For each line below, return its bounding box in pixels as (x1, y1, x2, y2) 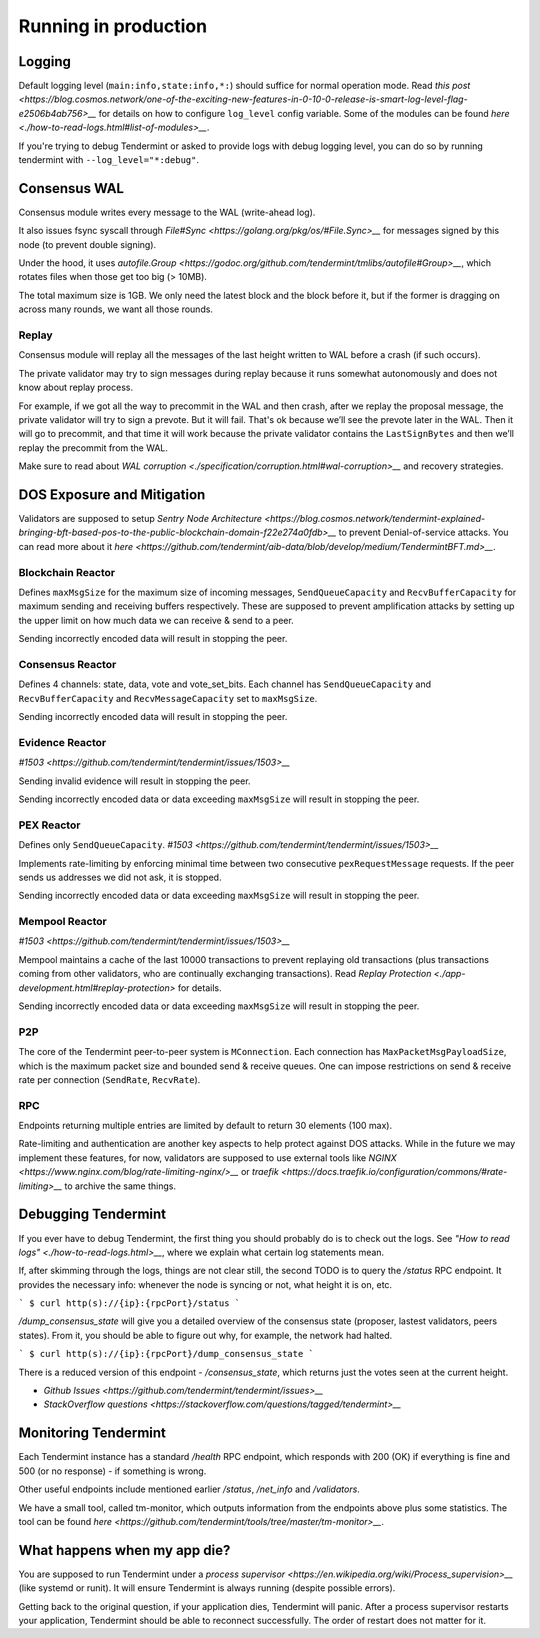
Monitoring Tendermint (18, 1425, 167, 1442)
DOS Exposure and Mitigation (18, 486, 206, 503)
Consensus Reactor (18, 657, 117, 671)
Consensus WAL (18, 180, 125, 197)
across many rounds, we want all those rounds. (18, 303, 214, 315)
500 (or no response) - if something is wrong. (18, 1465, 207, 1477)
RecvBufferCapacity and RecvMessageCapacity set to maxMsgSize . (18, 692, 318, 704)
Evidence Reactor (18, 735, 107, 749)
